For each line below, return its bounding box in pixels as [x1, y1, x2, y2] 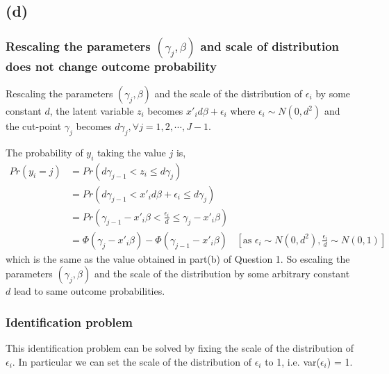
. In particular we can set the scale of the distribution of [12, 354, 251, 368]
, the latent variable [49, 104, 134, 117]
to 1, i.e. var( [265, 354, 320, 368]
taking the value [97, 145, 166, 159]
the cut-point [6, 119, 62, 133]
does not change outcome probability [6, 57, 217, 74]
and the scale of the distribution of [154, 86, 303, 100]
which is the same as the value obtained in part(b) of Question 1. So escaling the [6, 251, 350, 266]
